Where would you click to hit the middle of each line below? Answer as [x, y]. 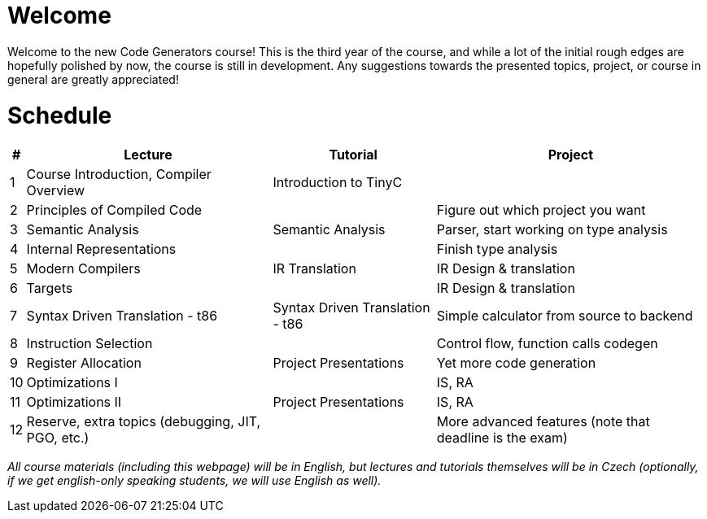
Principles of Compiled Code [114, 210]
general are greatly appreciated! [93, 79]
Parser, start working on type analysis [552, 230]
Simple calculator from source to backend [565, 316]
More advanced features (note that [543, 422]
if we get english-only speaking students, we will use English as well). [194, 481]
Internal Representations [101, 249]
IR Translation [314, 269]
